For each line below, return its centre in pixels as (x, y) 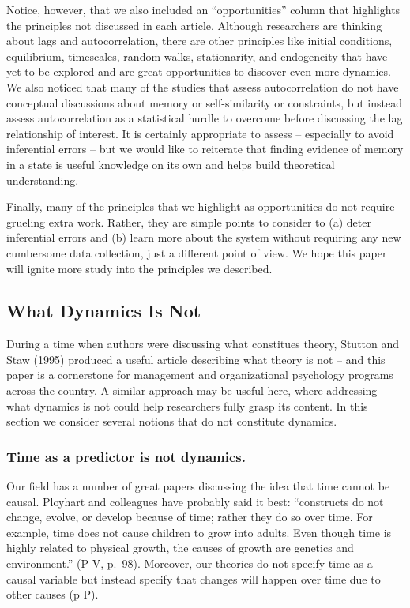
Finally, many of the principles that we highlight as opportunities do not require (201, 206)
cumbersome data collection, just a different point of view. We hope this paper (197, 252)
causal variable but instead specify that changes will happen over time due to (194, 578)
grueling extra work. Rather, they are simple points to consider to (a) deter (189, 221)
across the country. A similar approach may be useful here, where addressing (192, 390)
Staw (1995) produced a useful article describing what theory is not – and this (196, 359)
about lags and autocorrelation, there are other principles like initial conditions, (199, 41)
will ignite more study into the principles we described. (139, 268)
